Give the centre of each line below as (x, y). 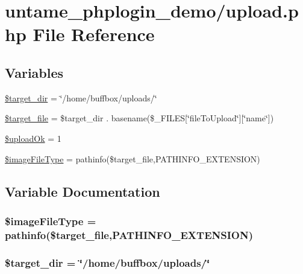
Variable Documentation (83, 191)
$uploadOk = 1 (33, 138)
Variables (34, 72)
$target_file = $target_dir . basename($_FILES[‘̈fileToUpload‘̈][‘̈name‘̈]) (139, 118)
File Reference (94, 34)
